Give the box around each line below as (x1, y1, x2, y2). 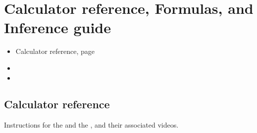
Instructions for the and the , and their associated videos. (4, 120, 179, 130)
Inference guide (4, 17, 111, 38)
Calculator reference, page (15, 46, 95, 56)
